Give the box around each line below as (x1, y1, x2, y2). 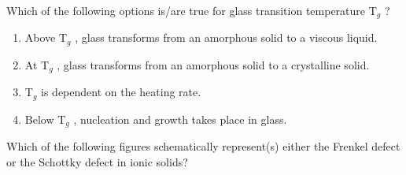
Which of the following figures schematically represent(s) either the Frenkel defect (6, 138, 400, 155)
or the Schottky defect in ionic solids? (6, 153, 188, 169)
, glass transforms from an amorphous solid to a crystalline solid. (57, 56, 370, 73)
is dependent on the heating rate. (41, 84, 201, 100)
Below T (24, 110, 66, 127)
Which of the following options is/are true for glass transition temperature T (6, 2, 377, 18)
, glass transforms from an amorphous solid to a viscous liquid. (75, 29, 378, 46)
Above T (24, 29, 68, 46)
